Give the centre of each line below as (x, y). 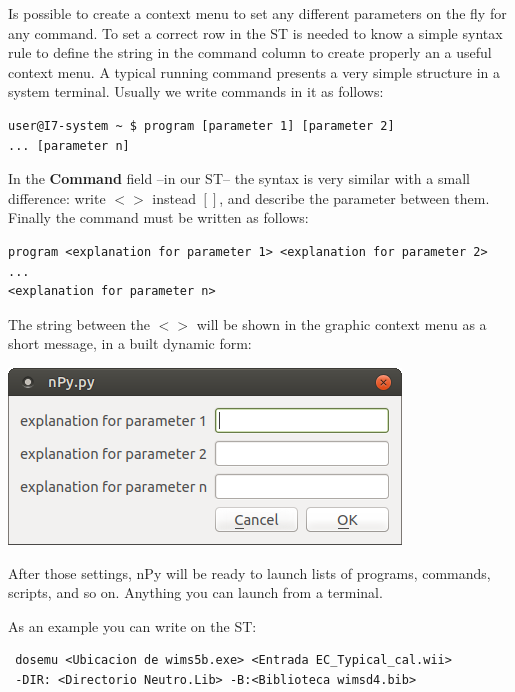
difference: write (57, 197)
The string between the (79, 323)
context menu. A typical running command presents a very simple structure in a (254, 71)
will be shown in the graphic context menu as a (341, 323)
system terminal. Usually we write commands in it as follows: (196, 91)
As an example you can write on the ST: (132, 625)
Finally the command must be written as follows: (158, 217)
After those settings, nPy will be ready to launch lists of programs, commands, (249, 572)
